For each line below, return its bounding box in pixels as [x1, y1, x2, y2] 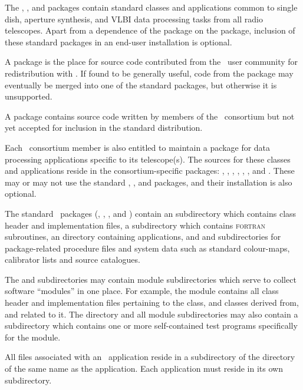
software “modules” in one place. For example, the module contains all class [5, 285, 279, 297]
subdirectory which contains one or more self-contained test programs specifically [5, 319, 298, 332]
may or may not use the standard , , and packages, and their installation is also [5, 176, 292, 188]
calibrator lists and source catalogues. [5, 253, 140, 266]
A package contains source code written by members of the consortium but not [5, 110, 295, 122]
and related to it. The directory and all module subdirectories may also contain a [5, 308, 298, 320]
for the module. [5, 330, 61, 343]
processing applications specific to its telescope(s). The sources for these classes [5, 153, 291, 165]
